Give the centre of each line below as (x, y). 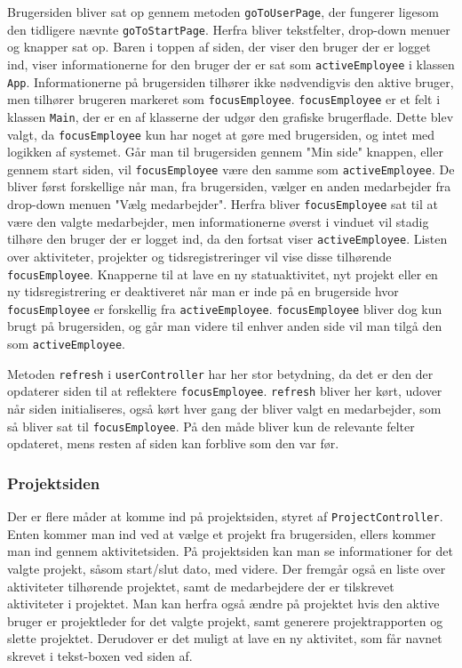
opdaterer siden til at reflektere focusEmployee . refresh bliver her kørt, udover (225, 391)
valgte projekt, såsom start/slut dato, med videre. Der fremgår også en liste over (227, 568)
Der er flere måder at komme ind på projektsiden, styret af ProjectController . (225, 516)
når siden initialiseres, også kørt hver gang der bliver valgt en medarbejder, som (224, 408)
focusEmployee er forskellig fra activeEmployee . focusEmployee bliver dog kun (225, 308)
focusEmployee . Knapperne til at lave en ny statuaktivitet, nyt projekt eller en (223, 274)
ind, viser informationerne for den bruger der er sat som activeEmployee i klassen (231, 64)
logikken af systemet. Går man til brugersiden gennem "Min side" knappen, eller (225, 152)
